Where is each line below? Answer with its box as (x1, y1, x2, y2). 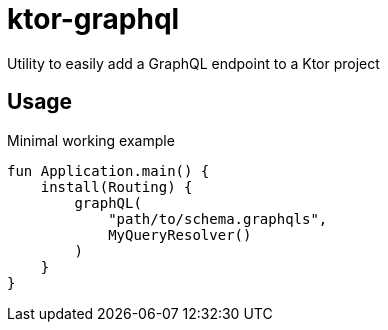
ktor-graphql (7, 2, 180, 36)
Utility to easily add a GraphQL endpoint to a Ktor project (7, 54, 380, 72)
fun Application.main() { (7, 162, 210, 179)
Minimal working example (7, 131, 175, 149)
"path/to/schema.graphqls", (108, 210, 328, 227)
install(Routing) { (40, 178, 193, 195)
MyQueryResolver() (108, 226, 252, 243)
